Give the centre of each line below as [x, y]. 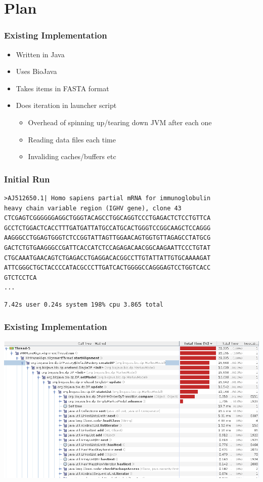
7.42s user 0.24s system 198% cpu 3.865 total [84, 304]
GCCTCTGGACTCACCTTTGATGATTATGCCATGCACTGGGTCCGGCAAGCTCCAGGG [107, 228]
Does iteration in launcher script [66, 105]
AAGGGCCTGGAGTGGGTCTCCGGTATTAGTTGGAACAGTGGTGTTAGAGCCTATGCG [107, 238]
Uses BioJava [36, 71]
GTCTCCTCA [20, 277]
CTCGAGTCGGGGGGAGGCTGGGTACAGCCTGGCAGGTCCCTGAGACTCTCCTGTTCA [107, 218]
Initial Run [27, 179]
